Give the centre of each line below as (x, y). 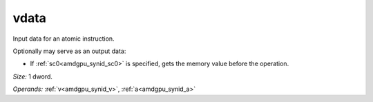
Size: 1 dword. (33, 76)
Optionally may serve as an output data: (69, 51)
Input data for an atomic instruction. (64, 39)
